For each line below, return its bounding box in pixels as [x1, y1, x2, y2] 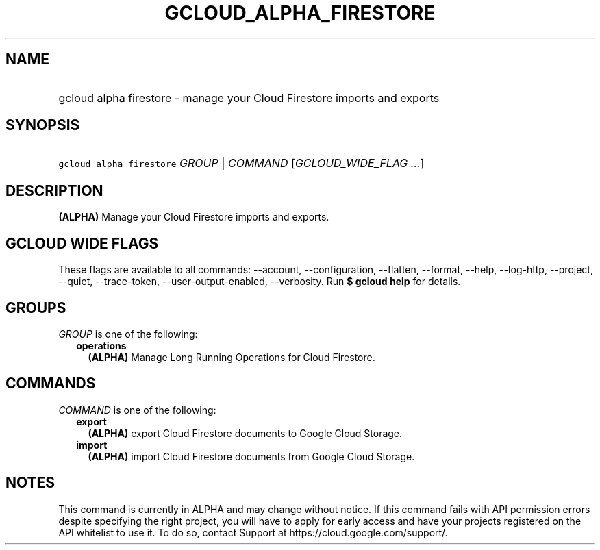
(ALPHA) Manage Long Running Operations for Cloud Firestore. [88, 351, 375, 363]
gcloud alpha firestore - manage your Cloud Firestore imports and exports [58, 90, 440, 105]
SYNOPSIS [5, 116, 80, 134]
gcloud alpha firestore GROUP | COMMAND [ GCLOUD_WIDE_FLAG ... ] [58, 156, 425, 171]
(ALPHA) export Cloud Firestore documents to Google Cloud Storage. [88, 427, 403, 439]
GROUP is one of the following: [58, 327, 198, 340]
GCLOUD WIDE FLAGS [5, 234, 159, 252]
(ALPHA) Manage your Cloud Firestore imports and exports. [58, 211, 329, 223]
